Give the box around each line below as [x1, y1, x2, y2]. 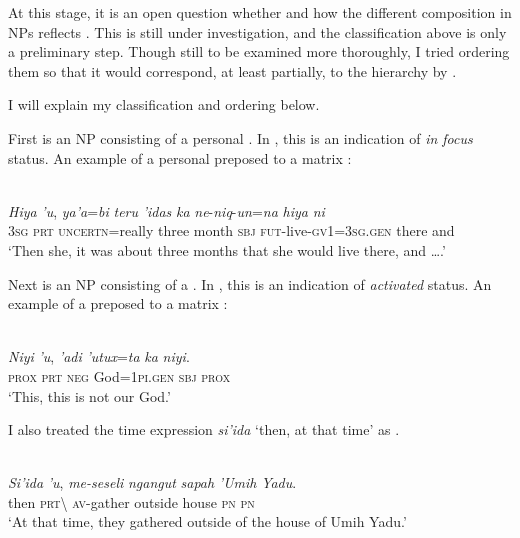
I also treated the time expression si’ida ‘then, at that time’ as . [8, 419, 400, 440]
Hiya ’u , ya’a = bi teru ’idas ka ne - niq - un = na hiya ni [8, 200, 325, 221]
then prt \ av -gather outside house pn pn [8, 491, 255, 512]
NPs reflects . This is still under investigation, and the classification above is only [8, 21, 507, 42]
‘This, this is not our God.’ [8, 385, 171, 406]
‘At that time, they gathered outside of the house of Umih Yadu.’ [8, 511, 407, 532]
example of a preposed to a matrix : [8, 293, 228, 314]
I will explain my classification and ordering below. [8, 94, 320, 115]
